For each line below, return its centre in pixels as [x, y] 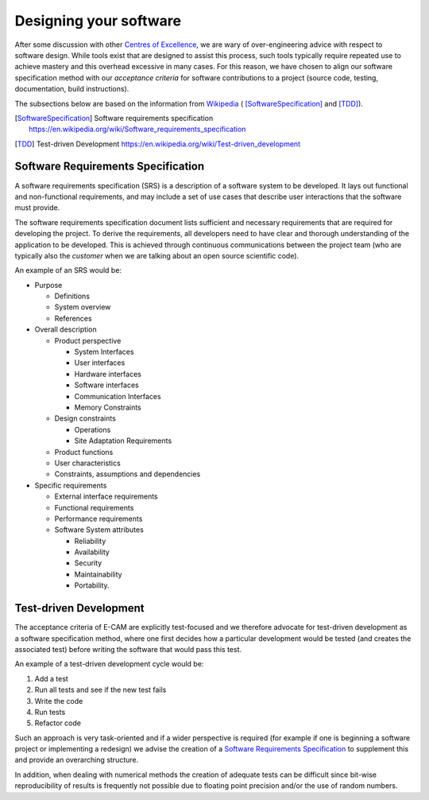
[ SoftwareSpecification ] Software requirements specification [114, 118]
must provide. [37, 208]
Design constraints [85, 418]
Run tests [50, 712]
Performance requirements [99, 518]
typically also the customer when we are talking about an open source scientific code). [157, 255]
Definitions [72, 296]
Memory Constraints [108, 407]
